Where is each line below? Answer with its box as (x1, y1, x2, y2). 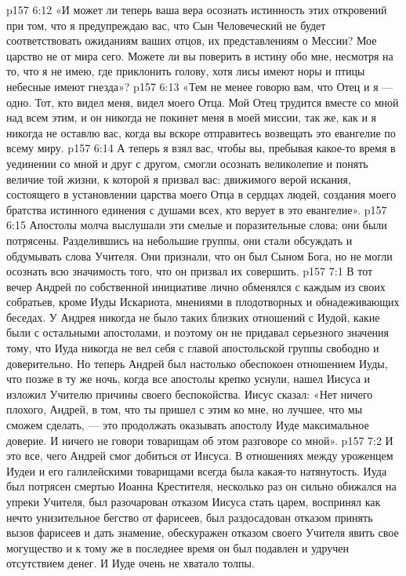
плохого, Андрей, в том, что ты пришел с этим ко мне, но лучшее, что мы (6, 401, 363, 417)
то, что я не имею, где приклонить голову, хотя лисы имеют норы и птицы (6, 63, 365, 79)
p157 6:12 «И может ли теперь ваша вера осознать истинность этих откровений (6, 2, 387, 17)
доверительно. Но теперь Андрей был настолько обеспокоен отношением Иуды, (6, 355, 388, 371)
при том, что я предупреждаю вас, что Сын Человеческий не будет (6, 16, 326, 33)
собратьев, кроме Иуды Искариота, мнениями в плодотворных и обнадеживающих (6, 293, 400, 310)
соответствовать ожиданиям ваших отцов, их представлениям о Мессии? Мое (6, 32, 377, 49)
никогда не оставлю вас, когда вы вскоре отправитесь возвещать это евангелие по (6, 124, 396, 140)
